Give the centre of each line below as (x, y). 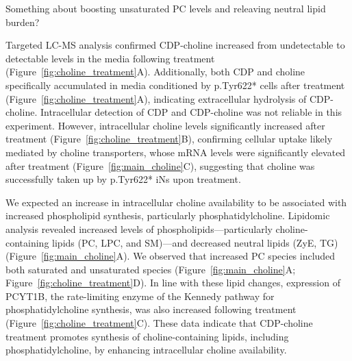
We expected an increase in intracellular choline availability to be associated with (176, 202)
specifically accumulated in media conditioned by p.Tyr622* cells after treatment (175, 85)
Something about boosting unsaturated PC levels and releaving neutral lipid (166, 8)
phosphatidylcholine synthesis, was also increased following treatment (151, 309)
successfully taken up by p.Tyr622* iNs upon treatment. (123, 179)
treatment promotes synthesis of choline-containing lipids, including (147, 336)
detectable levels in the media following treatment (110, 58)
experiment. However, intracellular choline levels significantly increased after (165, 125)
